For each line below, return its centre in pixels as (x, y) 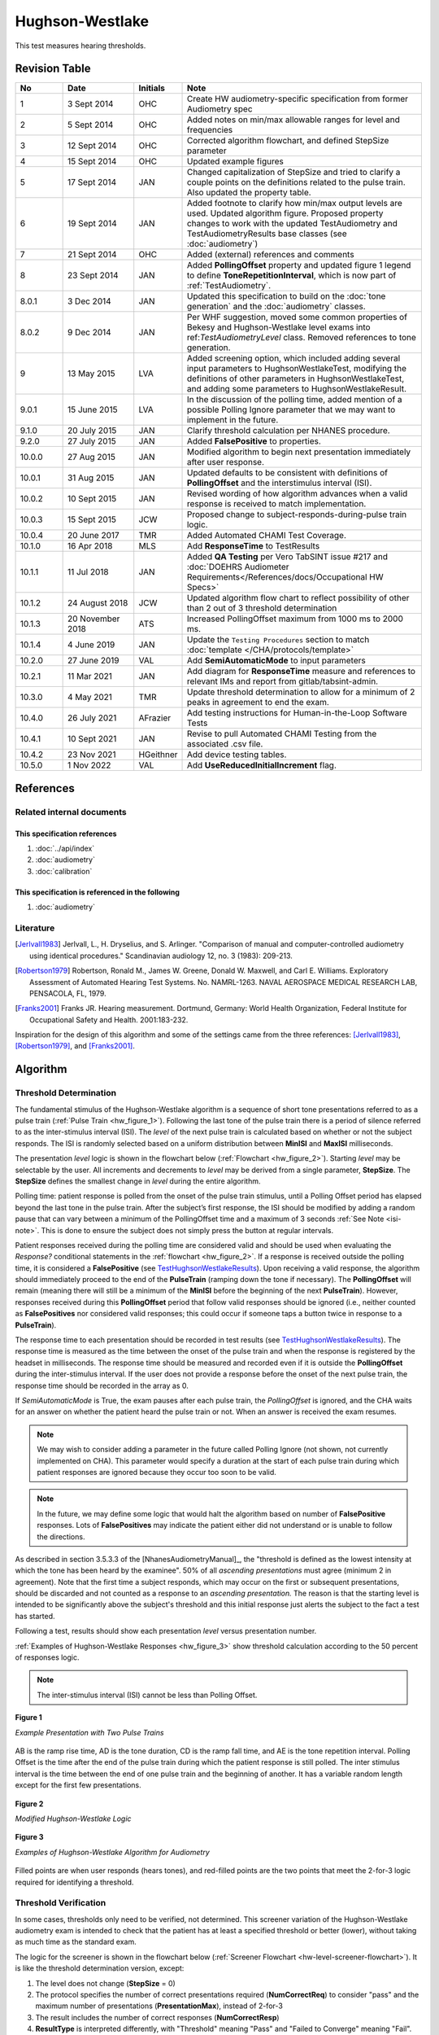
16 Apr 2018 (90, 546)
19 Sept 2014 (92, 224)
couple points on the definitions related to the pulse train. (296, 182)
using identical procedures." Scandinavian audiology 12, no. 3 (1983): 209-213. (161, 956)
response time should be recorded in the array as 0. (102, 1385)
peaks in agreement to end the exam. (258, 702)
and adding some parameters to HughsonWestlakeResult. (296, 389)
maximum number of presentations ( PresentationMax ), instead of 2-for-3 (159, 2006)
